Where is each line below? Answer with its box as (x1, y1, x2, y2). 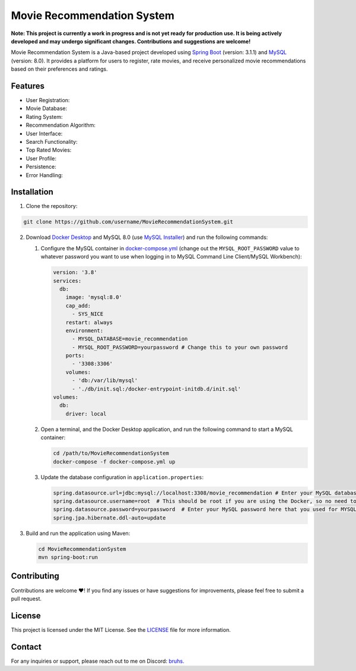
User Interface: (26, 130, 63, 137)
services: (53, 277, 82, 284)
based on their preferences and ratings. (11, 65, 108, 73)
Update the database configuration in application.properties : (40, 473, 204, 481)
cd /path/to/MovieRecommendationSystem (53, 450, 169, 457)
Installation (11, 187, 53, 197)
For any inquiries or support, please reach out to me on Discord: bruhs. (11, 657, 185, 664)
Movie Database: (26, 105, 68, 112)
